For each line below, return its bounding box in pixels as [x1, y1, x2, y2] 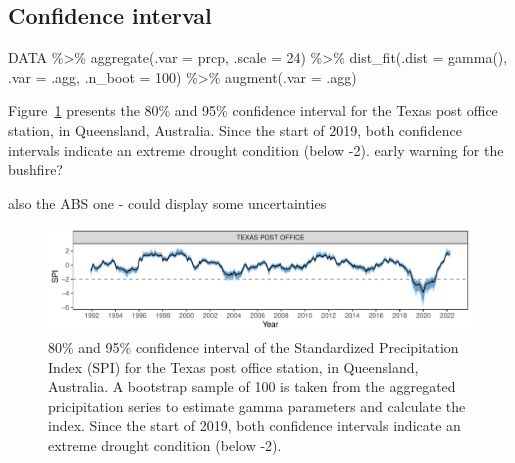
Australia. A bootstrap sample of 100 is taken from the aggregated [48, 376, 456, 397]
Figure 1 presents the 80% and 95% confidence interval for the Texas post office [8, 100, 498, 121]
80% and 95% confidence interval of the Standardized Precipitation [48, 336, 459, 357]
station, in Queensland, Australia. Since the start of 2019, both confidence [8, 119, 462, 140]
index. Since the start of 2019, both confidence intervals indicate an [48, 415, 461, 436]
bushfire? [8, 159, 63, 180]
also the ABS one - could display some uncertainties [8, 192, 327, 213]
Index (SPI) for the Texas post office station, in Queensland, [48, 356, 419, 377]
